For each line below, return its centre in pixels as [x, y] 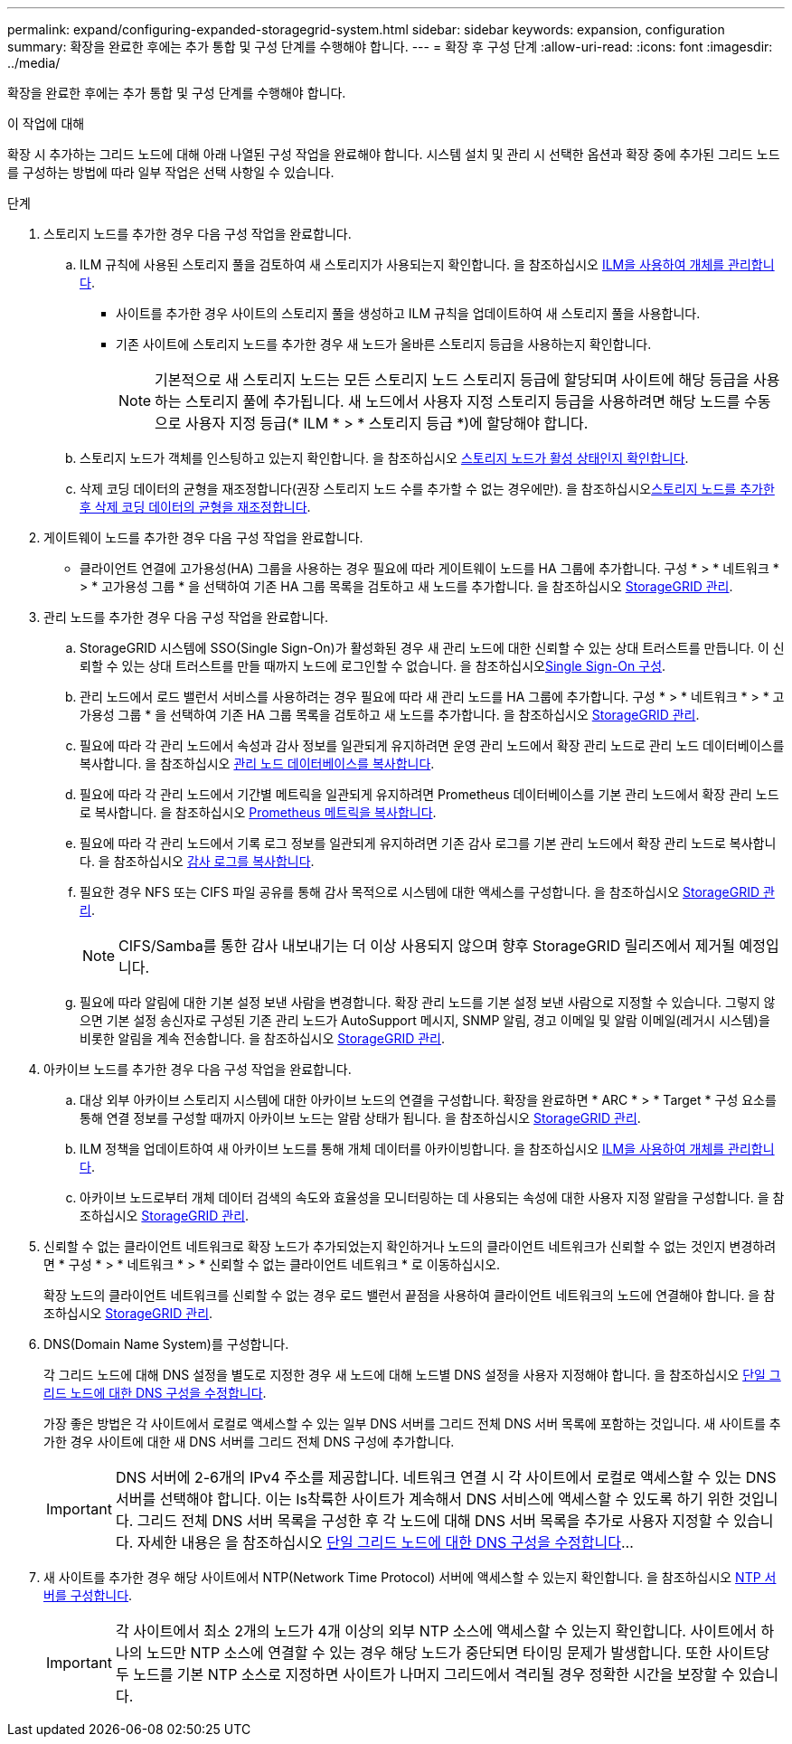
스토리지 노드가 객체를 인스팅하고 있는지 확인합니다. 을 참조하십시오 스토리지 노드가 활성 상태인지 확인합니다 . [384, 458]
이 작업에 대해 [46, 123]
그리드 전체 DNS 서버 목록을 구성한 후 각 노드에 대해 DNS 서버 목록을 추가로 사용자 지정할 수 [433, 1521]
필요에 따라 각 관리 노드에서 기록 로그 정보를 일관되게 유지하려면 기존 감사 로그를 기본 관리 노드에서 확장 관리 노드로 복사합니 [428, 843]
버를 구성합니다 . [88, 1595]
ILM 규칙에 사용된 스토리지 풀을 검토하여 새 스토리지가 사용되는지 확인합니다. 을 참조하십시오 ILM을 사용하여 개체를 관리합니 [427, 264]
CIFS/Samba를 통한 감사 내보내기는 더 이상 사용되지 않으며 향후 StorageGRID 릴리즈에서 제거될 [427, 946]
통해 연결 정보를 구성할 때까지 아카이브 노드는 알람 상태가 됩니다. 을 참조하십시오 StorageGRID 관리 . [360, 1118]
